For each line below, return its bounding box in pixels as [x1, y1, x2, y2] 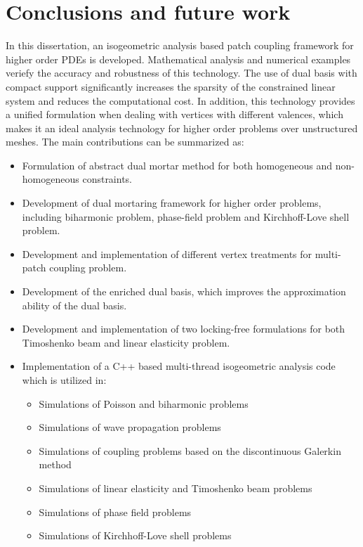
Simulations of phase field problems [39, 504, 192, 519]
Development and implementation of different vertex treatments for [22, 246, 312, 261]
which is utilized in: [22, 373, 107, 387]
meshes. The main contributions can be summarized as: [6, 134, 244, 149]
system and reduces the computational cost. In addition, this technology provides [6, 93, 355, 108]
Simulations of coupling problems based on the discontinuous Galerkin [39, 443, 341, 458]
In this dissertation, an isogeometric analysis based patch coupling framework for [6, 38, 354, 53]
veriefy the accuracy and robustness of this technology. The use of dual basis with [6, 65, 357, 80]
